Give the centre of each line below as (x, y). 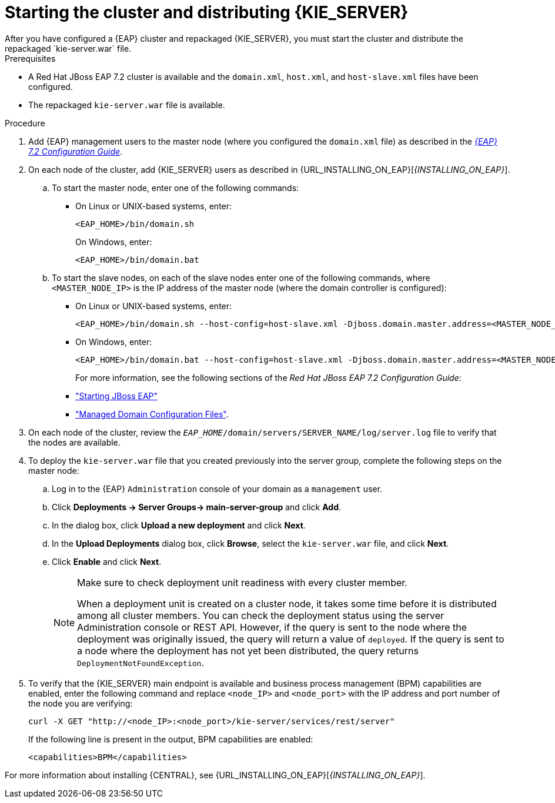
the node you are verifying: (81, 703)
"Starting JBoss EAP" (117, 396)
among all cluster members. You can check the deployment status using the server (260, 615)
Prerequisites (30, 58)
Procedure (25, 123)
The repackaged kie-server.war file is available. (127, 105)
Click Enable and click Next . (107, 561)
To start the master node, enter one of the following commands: (175, 188)
